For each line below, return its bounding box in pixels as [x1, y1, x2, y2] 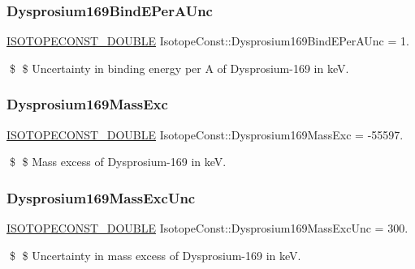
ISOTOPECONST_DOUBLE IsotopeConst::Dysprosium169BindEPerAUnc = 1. [6, 32, 409, 49]
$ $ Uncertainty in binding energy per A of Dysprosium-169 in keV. [9, 59, 349, 76]
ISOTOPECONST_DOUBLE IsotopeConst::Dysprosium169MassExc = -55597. [6, 126, 404, 143]
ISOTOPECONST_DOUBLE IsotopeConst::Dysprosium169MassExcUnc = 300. [6, 220, 409, 237]
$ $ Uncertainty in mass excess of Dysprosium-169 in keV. [9, 246, 301, 263]
